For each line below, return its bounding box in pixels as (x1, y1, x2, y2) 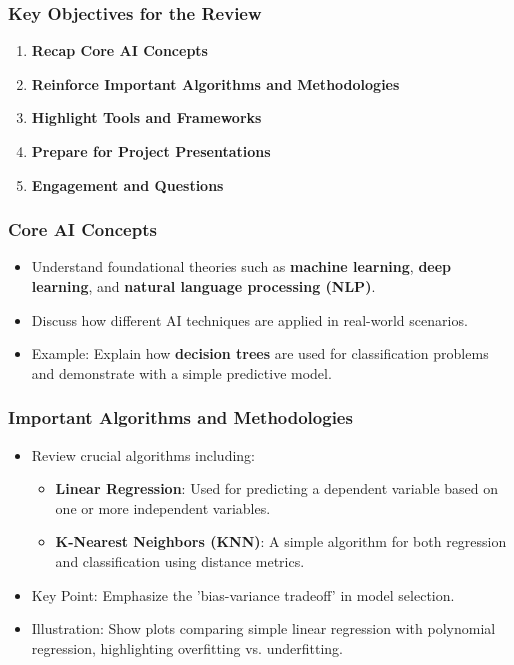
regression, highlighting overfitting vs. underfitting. (31, 637, 343, 658)
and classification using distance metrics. (55, 550, 305, 571)
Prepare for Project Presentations (31, 141, 271, 161)
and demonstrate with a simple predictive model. (31, 362, 332, 383)
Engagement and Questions (31, 174, 224, 195)
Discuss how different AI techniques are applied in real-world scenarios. (31, 309, 468, 330)
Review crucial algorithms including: (31, 444, 255, 465)
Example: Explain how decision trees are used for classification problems (31, 343, 489, 364)
